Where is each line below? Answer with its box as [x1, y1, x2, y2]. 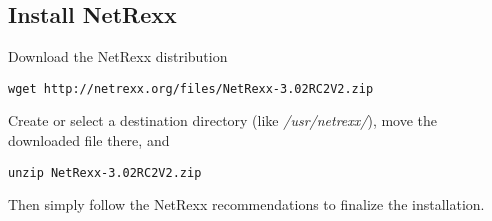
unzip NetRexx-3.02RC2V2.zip [8, 165, 202, 180]
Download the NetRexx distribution [8, 46, 228, 67]
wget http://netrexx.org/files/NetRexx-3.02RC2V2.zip [8, 81, 374, 96]
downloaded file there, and [8, 130, 170, 151]
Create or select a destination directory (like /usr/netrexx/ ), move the [8, 110, 438, 131]
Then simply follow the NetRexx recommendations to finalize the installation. [8, 194, 485, 215]
